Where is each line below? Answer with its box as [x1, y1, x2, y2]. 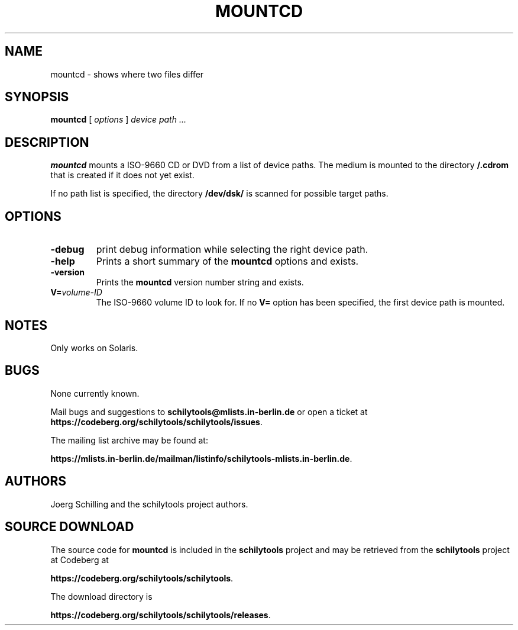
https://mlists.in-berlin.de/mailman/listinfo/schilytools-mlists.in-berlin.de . [50, 453, 352, 464]
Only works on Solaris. [50, 342, 138, 353]
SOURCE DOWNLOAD [5, 519, 134, 535]
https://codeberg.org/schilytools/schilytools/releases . [50, 609, 271, 620]
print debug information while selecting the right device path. [96, 243, 368, 256]
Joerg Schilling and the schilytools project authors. [50, 499, 248, 509]
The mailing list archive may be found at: [50, 435, 208, 445]
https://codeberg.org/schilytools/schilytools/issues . [50, 416, 263, 427]
